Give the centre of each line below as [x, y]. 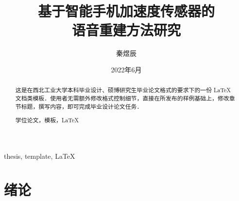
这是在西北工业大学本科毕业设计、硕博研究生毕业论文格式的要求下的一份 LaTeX [123, 90]
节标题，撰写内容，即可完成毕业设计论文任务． [79, 106]
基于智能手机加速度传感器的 [126, 11]
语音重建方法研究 [126, 30]
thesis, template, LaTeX [40, 156]
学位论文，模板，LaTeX [47, 120]
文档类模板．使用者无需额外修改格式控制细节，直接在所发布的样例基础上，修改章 [125, 98]
